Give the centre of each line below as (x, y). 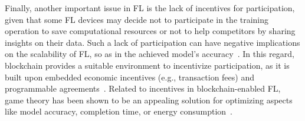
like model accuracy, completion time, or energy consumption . (119, 111)
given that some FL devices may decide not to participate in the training (137, 19)
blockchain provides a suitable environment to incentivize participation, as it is (147, 65)
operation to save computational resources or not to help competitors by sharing (150, 31)
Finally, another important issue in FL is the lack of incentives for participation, (150, 8)
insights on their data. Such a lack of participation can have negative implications (152, 42)
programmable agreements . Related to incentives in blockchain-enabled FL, (143, 88)
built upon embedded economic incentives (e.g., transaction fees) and (129, 77)
